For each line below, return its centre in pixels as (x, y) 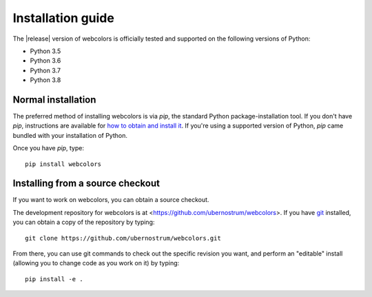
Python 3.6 (45, 61)
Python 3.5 (45, 51)
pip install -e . (54, 279)
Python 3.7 (45, 70)
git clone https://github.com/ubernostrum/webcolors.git (123, 238)
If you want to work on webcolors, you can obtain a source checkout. (111, 200)
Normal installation (54, 100)
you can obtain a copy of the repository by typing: (84, 222)
